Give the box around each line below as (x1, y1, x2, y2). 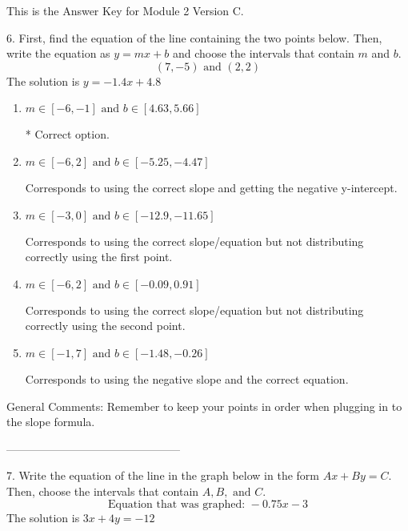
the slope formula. (6, 413, 95, 430)
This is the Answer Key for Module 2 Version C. (6, 2, 244, 18)
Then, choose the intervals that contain (6, 482, 199, 499)
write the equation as (6, 45, 110, 62)
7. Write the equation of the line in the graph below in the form (6, 467, 319, 484)
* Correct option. (25, 126, 110, 143)
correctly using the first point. (25, 248, 173, 265)
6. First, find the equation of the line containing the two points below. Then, (6, 29, 382, 46)
